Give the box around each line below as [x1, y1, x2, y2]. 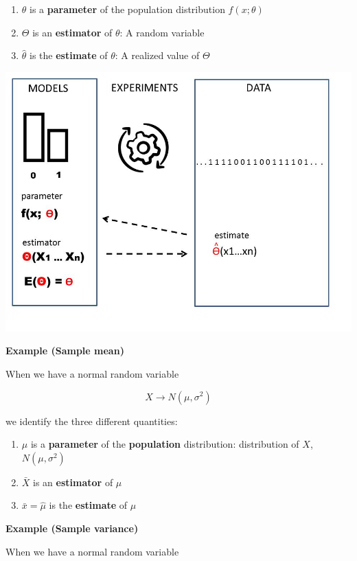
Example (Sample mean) [5, 343, 124, 358]
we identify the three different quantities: [5, 413, 178, 428]
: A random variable [119, 25, 205, 39]
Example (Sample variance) [5, 520, 139, 535]
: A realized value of [115, 48, 200, 62]
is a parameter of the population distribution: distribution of [30, 437, 299, 451]
